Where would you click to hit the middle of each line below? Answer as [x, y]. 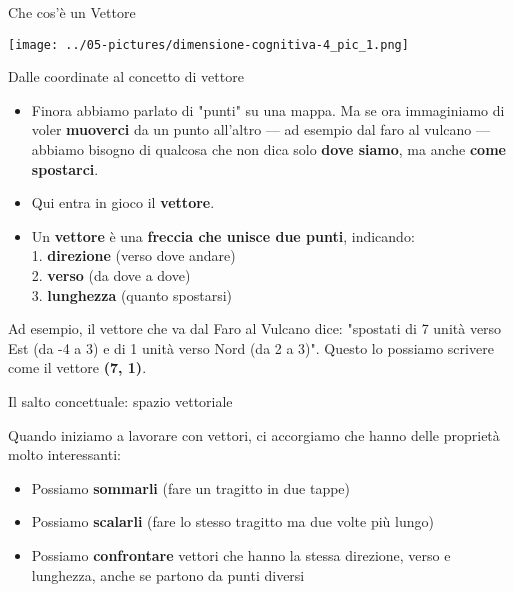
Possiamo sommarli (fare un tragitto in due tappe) [191, 487]
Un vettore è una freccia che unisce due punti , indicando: [223, 235]
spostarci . [65, 168]
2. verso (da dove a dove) [111, 275]
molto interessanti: [64, 454]
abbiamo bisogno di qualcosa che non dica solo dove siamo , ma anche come [268, 149]
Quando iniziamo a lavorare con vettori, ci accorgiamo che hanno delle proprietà [254, 434]
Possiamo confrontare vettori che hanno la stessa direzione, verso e [241, 554]
